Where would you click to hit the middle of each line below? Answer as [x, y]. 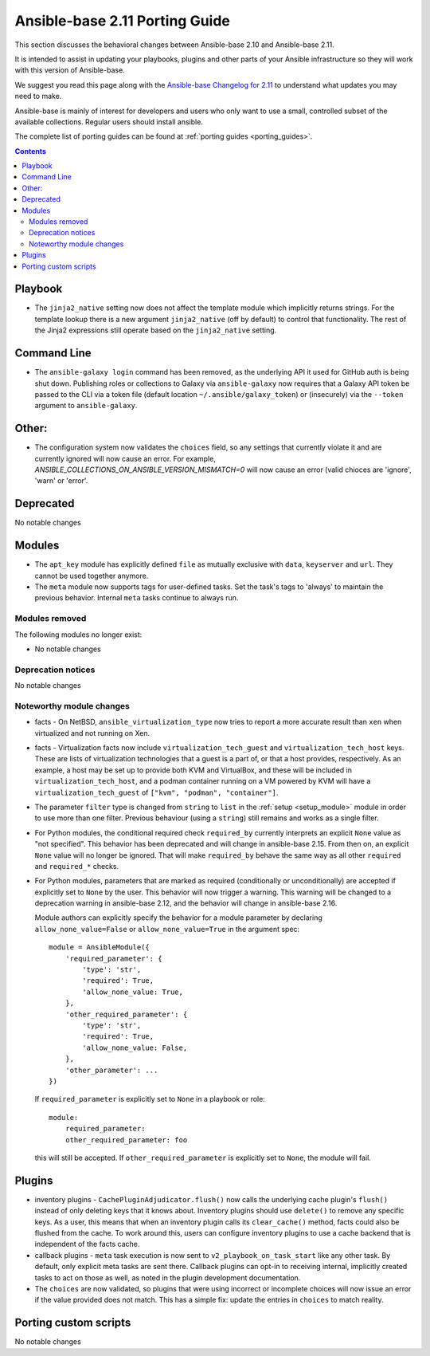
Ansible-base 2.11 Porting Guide [123, 21]
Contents [31, 151]
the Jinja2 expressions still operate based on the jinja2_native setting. [156, 330]
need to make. [38, 96]
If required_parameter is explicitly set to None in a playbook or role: [150, 1099]
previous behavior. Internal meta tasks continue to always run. [137, 598]
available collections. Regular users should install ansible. [109, 122]
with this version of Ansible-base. [70, 70]
